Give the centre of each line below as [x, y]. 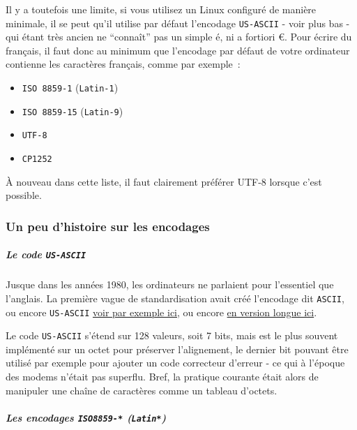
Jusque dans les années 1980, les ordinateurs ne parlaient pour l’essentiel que [170, 284]
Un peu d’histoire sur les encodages [108, 226]
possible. [24, 195]
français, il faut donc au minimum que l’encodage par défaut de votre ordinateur [178, 50]
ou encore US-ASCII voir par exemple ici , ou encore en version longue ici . [161, 312]
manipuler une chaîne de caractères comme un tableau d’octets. [142, 390]
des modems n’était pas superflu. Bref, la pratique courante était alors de [162, 377]
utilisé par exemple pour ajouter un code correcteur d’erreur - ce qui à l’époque [175, 363]
